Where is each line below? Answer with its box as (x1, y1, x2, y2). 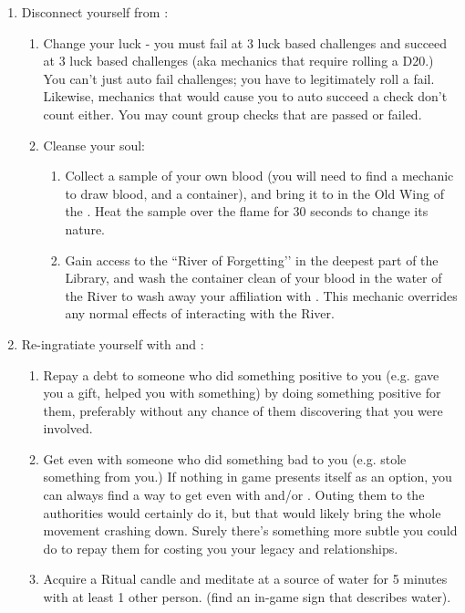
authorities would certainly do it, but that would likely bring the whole (43, 503, 441, 522)
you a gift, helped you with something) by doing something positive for (43, 383, 441, 402)
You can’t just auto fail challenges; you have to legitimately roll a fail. (43, 68, 435, 88)
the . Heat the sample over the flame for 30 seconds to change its (65, 202, 429, 221)
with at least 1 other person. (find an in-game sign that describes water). (43, 587, 451, 607)
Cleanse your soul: (43, 135, 146, 154)
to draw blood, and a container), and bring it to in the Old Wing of (65, 183, 444, 203)
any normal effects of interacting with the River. (65, 304, 335, 323)
